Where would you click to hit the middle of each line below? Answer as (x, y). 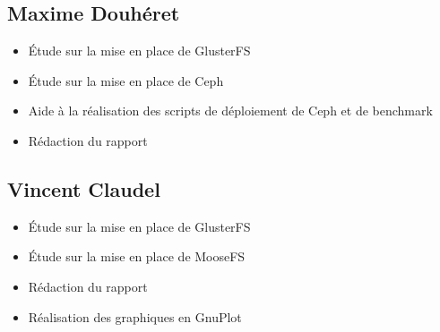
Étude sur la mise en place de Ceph (126, 80)
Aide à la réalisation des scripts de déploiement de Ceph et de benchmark (230, 111)
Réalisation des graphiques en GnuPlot (135, 316)
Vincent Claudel (84, 188)
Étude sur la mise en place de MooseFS (137, 256)
